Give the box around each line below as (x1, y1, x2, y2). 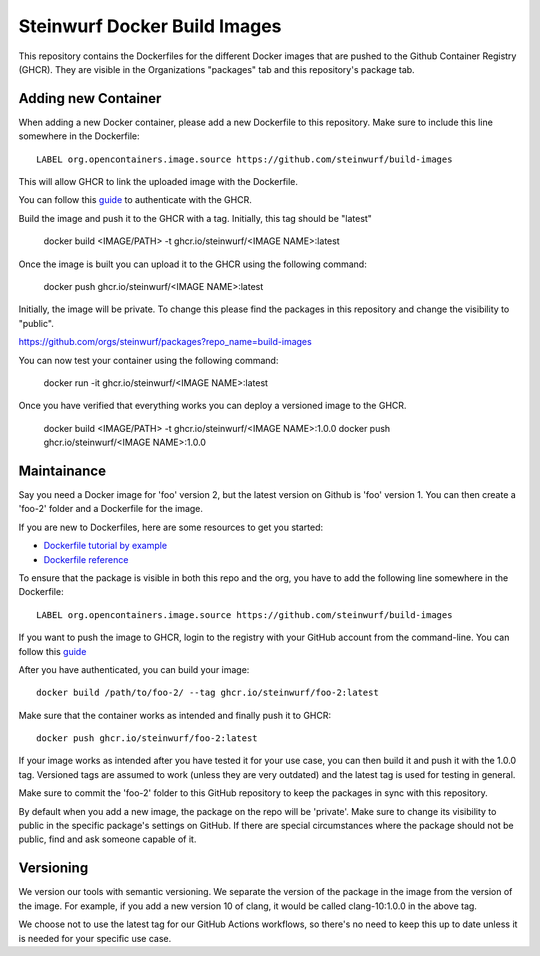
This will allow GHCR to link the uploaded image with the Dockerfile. (18, 176, 299, 188)
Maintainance (18, 462, 107, 479)
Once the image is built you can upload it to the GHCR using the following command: (18, 258, 367, 270)
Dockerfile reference (43, 553, 129, 565)
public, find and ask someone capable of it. (18, 833, 197, 845)
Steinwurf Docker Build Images (18, 15, 282, 37)
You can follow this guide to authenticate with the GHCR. (18, 194, 252, 206)
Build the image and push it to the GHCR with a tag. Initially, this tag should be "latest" (18, 212, 372, 224)
